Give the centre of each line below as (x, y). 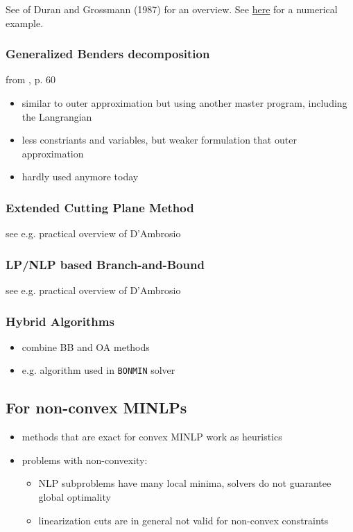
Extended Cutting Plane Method (100, 207)
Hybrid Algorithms (60, 321)
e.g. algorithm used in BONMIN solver (98, 370)
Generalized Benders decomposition (108, 54)
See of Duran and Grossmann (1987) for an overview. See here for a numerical (172, 9)
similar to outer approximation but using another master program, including (184, 103)
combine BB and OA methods (86, 346)
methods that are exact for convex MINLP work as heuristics (152, 437)
